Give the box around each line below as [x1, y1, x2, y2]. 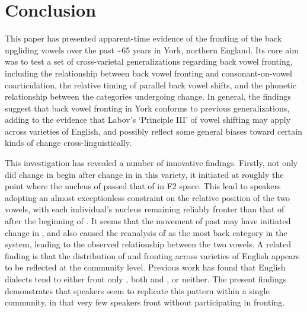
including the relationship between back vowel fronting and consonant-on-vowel [5, 66, 292, 79]
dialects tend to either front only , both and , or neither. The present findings [5, 273, 287, 285]
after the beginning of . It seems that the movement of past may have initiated [5, 215, 291, 227]
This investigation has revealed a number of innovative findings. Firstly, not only [5, 157, 298, 169]
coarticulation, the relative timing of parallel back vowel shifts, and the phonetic [5, 78, 296, 91]
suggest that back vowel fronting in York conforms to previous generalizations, [5, 101, 290, 114]
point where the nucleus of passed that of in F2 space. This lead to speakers [5, 180, 281, 192]
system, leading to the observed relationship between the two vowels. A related [5, 238, 292, 250]
